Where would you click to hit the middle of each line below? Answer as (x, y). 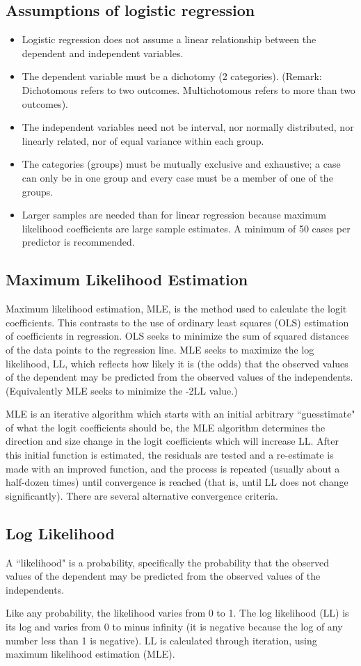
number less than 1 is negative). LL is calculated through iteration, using (161, 640)
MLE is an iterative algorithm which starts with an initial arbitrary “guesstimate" (180, 414)
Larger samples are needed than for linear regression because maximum (174, 215)
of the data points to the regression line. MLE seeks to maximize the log (160, 349)
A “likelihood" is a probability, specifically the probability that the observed (167, 562)
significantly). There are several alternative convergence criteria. (142, 495)
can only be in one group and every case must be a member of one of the (177, 177)
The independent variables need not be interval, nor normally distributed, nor (188, 127)
